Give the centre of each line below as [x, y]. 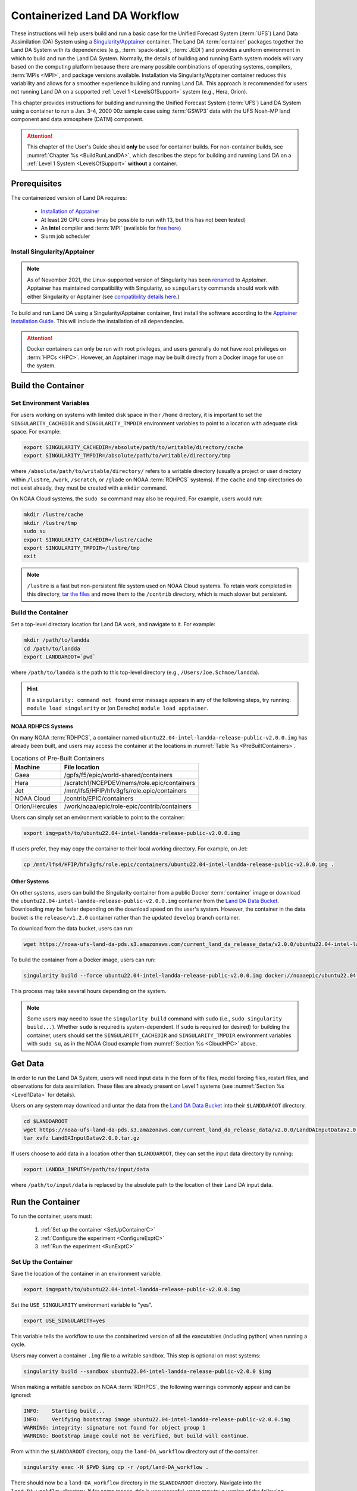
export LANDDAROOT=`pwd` [60, 657]
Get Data [28, 1064]
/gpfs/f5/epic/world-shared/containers [118, 775]
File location [82, 767]
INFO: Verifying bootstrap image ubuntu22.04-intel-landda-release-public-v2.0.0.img [157, 1419]
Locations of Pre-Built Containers [58, 758]
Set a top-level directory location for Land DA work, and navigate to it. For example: [113, 624]
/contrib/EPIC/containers [99, 798]
